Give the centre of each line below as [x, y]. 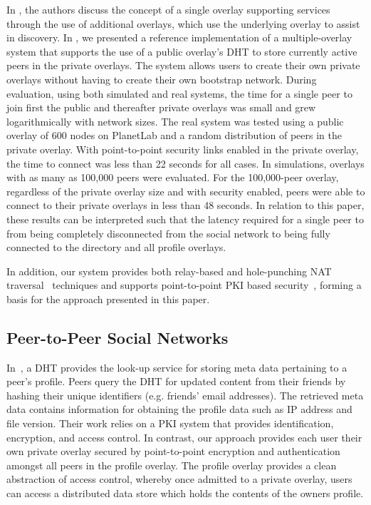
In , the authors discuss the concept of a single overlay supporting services [168, 9]
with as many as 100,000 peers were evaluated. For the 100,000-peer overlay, [173, 177]
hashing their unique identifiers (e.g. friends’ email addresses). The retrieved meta [185, 395]
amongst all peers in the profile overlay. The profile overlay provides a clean [172, 465]
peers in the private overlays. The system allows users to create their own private [183, 65]
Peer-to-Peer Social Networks [117, 337]
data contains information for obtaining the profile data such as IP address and [179, 409]
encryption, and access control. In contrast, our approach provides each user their [184, 437]
